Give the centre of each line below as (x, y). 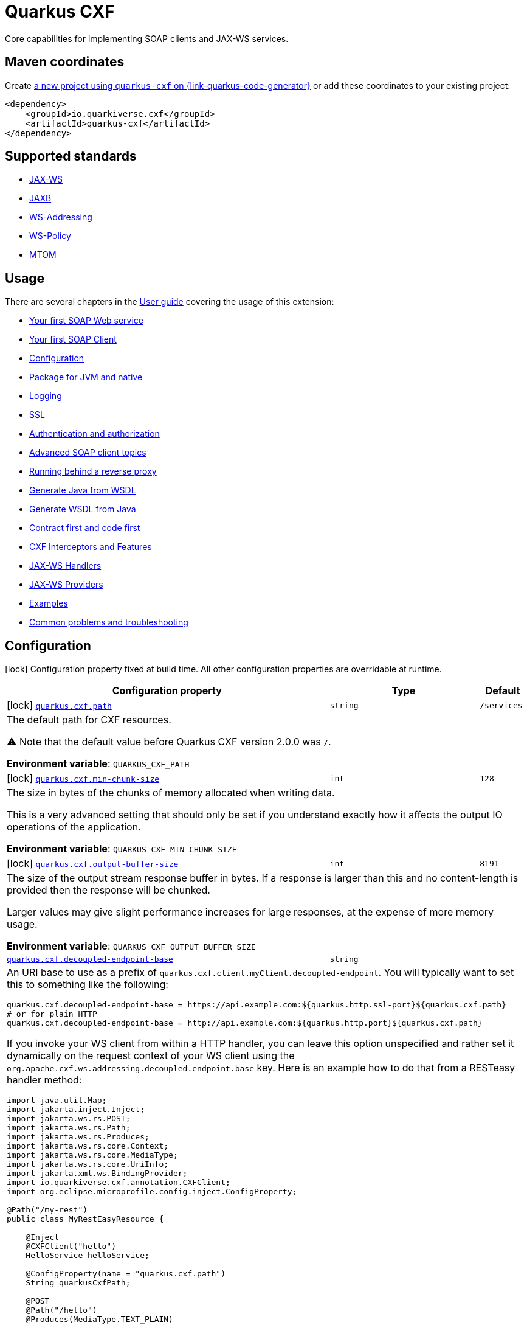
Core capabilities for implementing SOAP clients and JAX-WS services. (147, 38)
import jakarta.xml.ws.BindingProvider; (97, 1174)
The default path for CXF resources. (89, 720)
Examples (49, 603)
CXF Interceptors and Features (91, 547)
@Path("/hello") (61, 1310)
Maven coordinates (65, 62)
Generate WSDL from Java (83, 509)
